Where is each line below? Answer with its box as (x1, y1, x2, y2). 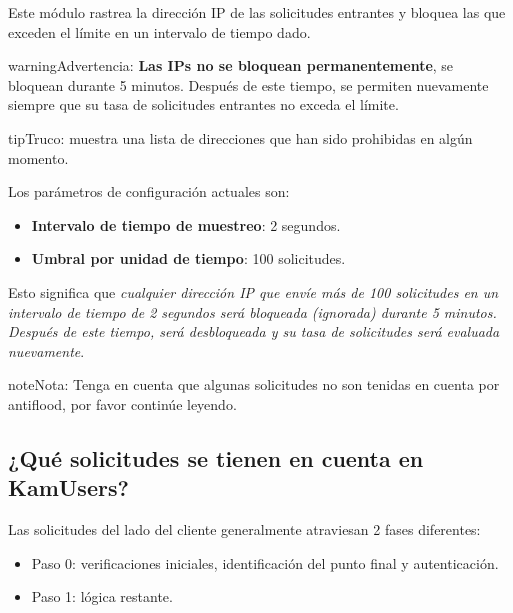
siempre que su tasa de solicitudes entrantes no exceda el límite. (8, 94, 399, 115)
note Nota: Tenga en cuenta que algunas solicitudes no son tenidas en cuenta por (8, 374, 500, 395)
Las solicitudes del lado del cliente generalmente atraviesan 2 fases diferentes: (8, 519, 481, 540)
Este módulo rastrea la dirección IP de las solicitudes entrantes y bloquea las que (8, 2, 506, 22)
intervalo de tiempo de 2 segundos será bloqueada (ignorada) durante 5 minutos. (8, 301, 497, 322)
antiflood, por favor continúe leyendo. (8, 393, 237, 414)
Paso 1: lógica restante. (31, 586, 173, 607)
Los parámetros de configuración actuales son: (8, 181, 290, 202)
